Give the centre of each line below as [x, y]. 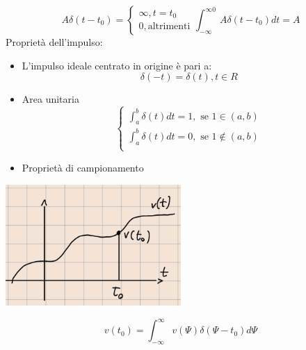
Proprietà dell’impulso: [54, 42]
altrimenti [169, 27]
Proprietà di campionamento [83, 167]
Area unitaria [50, 99]
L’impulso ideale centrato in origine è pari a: [117, 65]
